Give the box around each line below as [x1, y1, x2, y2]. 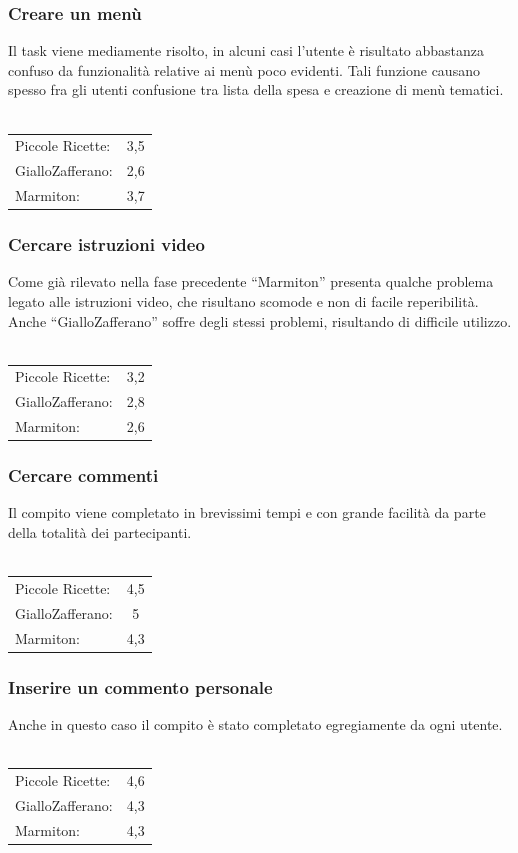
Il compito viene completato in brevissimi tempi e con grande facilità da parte [8, 502, 486, 523]
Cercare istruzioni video [8, 232, 205, 257]
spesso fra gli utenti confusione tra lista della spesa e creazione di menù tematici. [8, 79, 504, 100]
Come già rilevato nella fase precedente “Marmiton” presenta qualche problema [8, 271, 494, 292]
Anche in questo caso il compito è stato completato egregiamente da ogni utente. [8, 714, 503, 734]
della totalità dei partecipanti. [8, 522, 192, 543]
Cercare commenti [8, 463, 159, 488]
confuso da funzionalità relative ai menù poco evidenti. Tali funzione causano [8, 59, 480, 80]
